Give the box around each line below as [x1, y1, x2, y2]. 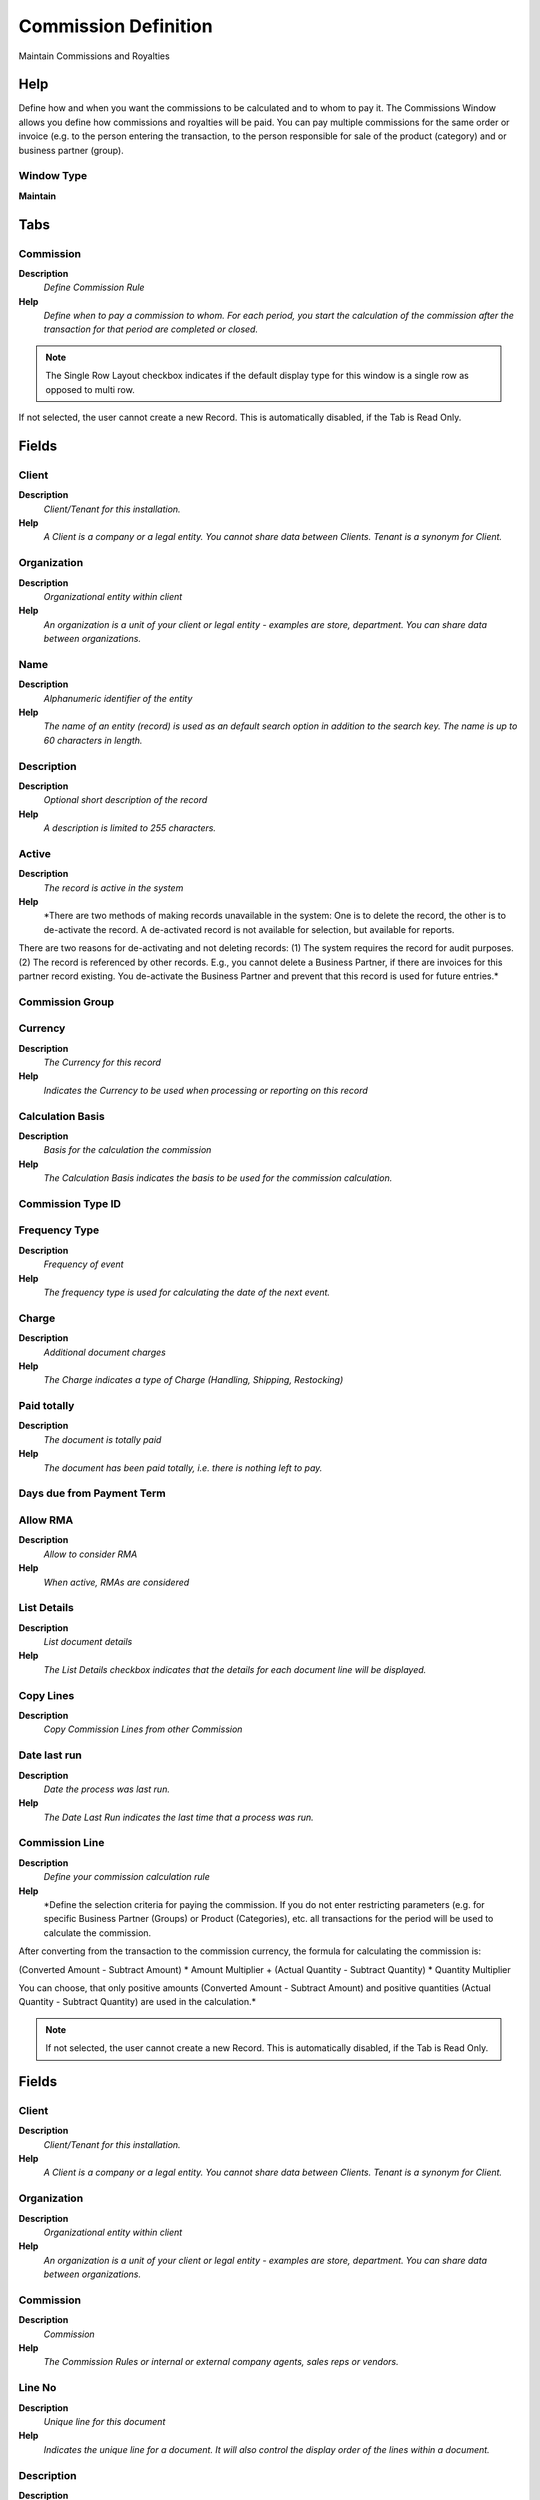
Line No [18, 2381, 57, 2395]
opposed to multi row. [45, 383, 135, 395]
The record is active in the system [43, 881, 184, 894]
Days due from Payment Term [18, 1486, 166, 1500]
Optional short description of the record [43, 794, 208, 806]
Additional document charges [43, 1346, 167, 1358]
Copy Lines [18, 1688, 75, 1702]
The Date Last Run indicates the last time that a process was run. [43, 1811, 314, 1823]
